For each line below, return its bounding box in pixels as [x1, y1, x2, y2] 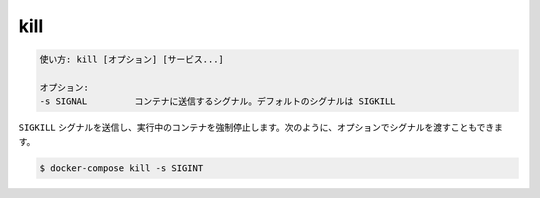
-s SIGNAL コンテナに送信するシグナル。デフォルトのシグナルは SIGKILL [39, 96, 396, 107]
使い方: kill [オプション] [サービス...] [39, 54, 225, 65]
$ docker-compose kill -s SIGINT [39, 162, 204, 174]
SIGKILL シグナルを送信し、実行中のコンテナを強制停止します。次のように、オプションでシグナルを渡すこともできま [18, 121, 504, 134]
